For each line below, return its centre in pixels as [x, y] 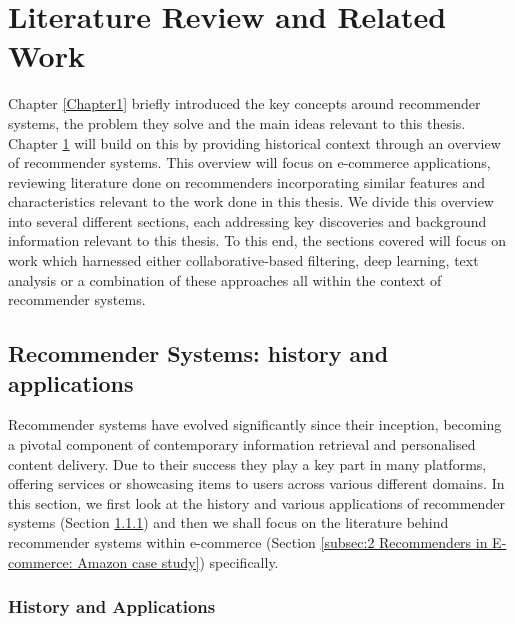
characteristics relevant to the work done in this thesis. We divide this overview [251, 201]
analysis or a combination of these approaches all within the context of [225, 279]
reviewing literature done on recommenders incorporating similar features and [246, 181]
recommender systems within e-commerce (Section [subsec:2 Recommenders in [248, 542]
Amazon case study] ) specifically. [178, 561]
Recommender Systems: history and [198, 353]
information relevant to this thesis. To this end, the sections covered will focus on [257, 240]
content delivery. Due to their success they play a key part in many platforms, [247, 463]
